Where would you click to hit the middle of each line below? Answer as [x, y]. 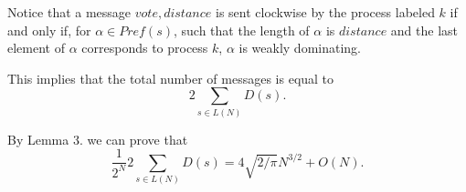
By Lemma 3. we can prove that [98, 139]
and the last [424, 30]
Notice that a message [69, 12]
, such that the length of [241, 30]
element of [36, 48]
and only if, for [49, 30]
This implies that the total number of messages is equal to [171, 78]
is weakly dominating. [300, 48]
